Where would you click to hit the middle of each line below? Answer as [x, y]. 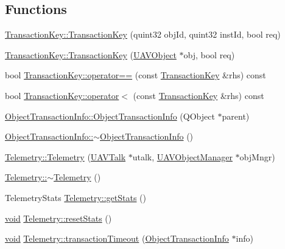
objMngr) [257, 156]
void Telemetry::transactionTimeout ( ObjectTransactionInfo [117, 238]
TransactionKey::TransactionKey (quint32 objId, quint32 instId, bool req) [143, 34]
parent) [236, 116]
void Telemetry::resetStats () [58, 218]
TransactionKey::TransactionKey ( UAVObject [91, 54]
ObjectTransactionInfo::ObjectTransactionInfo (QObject [110, 116]
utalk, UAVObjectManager [182, 156]
